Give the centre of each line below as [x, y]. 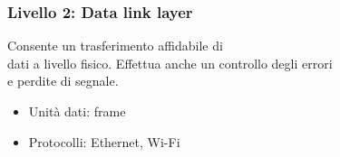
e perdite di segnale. [63, 81]
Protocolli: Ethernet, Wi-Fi [104, 141]
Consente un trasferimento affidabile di [115, 46]
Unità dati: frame [77, 111]
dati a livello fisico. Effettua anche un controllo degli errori [170, 63]
